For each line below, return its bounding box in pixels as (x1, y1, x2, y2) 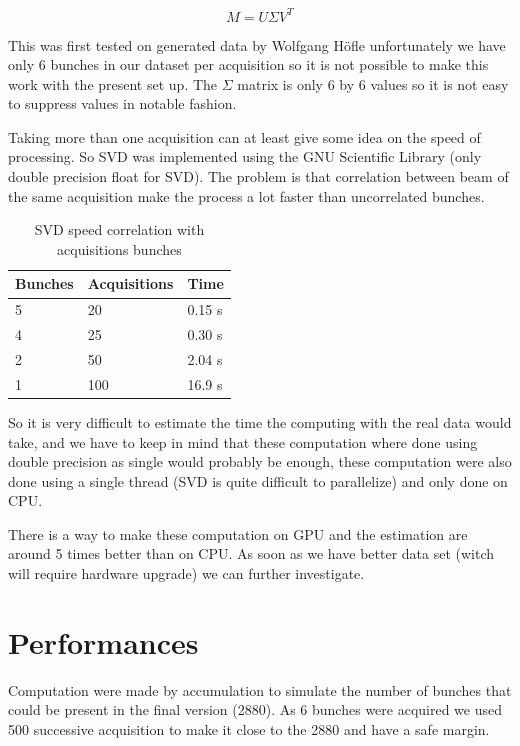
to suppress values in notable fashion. (8, 93, 237, 114)
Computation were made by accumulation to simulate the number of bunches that (8, 679, 512, 700)
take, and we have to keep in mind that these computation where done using (8, 431, 478, 452)
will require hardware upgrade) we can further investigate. (8, 563, 365, 584)
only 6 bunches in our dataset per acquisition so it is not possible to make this (8, 54, 489, 75)
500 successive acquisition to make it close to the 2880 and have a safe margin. (8, 718, 490, 739)
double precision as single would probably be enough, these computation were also (8, 451, 512, 472)
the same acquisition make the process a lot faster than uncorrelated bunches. (8, 185, 485, 206)
